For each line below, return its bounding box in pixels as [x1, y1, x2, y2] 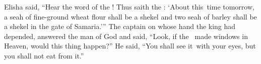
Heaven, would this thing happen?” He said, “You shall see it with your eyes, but [4, 40, 256, 51]
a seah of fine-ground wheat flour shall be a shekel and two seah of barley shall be [4, 11, 257, 21]
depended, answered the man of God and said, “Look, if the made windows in [4, 30, 248, 41]
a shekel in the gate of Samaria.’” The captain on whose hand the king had [4, 21, 236, 31]
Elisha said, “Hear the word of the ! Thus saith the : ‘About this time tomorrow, [4, 1, 254, 11]
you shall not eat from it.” [4, 50, 84, 60]
